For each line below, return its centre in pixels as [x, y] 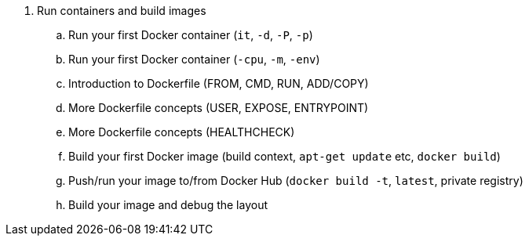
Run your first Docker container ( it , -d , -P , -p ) [191, 35]
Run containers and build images [122, 11]
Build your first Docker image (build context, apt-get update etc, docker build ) [285, 156]
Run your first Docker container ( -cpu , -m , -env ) [194, 59]
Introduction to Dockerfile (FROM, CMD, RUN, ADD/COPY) [219, 83]
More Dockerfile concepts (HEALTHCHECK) [182, 132]
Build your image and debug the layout [168, 205]
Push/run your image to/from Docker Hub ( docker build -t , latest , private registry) [296, 181]
